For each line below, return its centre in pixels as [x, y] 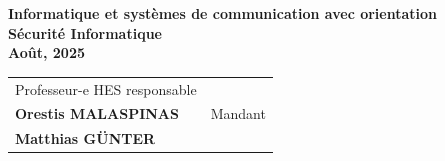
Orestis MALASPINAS [97, 113]
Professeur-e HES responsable [106, 88]
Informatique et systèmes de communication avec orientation [222, 13]
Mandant [238, 113]
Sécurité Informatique [85, 32]
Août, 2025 [46, 52]
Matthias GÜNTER [85, 138]
